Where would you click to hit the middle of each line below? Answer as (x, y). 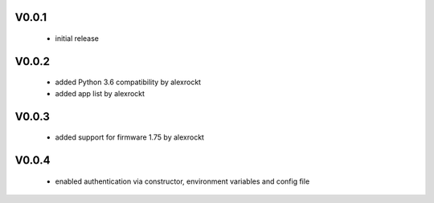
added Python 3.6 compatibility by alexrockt (128, 82)
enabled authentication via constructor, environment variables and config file (182, 181)
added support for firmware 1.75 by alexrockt (130, 137)
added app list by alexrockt (100, 93)
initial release (77, 39)
